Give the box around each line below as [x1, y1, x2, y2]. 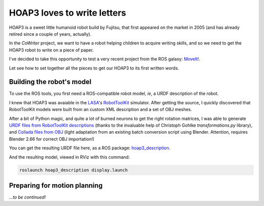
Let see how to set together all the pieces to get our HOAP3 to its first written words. [9, 65, 179, 71]
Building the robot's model [9, 78, 91, 86]
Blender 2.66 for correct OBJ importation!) [9, 136, 95, 142]
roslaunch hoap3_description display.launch [19, 167, 128, 173]
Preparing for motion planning [9, 181, 103, 189]
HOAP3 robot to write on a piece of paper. [9, 47, 94, 53]
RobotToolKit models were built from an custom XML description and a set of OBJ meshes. [9, 107, 193, 113]
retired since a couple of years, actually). [9, 31, 91, 37]
